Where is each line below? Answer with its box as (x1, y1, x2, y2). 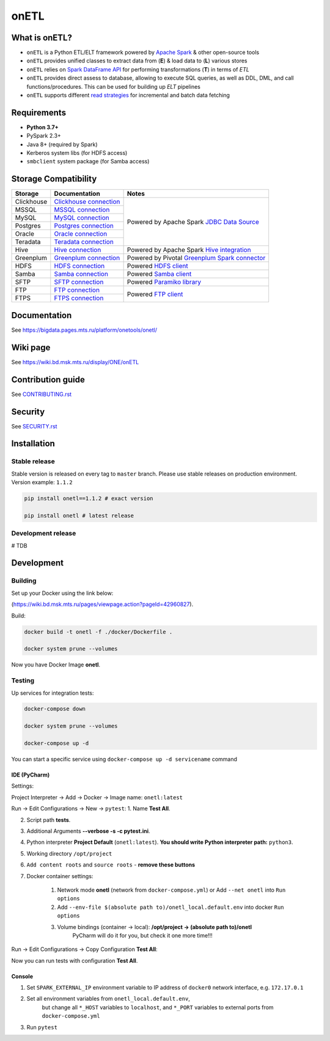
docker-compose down (24, 706, 86, 712)
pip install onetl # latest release (24, 512, 134, 519)
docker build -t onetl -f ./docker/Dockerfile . (24, 628, 173, 635)
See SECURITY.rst (11, 422, 57, 430)
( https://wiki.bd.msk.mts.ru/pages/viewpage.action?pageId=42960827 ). (11, 600, 194, 608)
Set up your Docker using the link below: (11, 589, 114, 597)
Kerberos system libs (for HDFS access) (26, 149, 128, 157)
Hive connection (54, 245, 101, 254)
